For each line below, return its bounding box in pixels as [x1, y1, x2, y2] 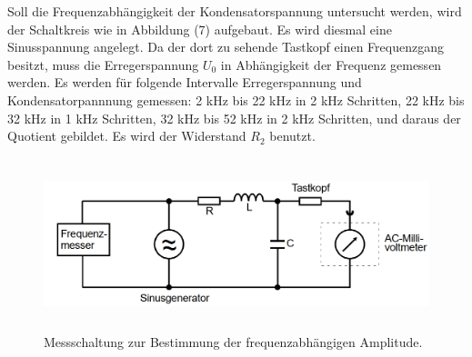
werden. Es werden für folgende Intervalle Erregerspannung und [7, 73, 362, 92]
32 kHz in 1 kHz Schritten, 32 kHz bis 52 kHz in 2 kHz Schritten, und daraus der [7, 108, 461, 127]
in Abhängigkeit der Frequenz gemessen [220, 55, 442, 74]
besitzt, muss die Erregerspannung [7, 55, 199, 74]
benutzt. [269, 126, 316, 145]
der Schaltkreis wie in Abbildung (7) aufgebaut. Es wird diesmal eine [7, 19, 392, 38]
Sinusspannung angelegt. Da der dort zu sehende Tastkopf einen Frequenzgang [7, 37, 444, 56]
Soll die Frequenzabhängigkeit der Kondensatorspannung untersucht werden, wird [7, 2, 462, 20]
